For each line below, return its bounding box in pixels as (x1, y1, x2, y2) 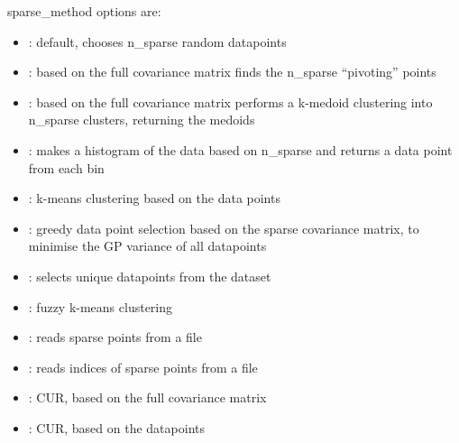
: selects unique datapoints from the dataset (28, 266, 271, 285)
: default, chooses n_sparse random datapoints (28, 32, 287, 51)
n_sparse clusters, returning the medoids (28, 110, 255, 129)
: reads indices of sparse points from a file (28, 357, 258, 376)
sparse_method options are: (7, 2, 161, 20)
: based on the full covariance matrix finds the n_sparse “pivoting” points (28, 62, 436, 81)
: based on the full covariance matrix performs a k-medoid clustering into (28, 92, 433, 111)
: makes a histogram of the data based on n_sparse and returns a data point (28, 140, 453, 159)
